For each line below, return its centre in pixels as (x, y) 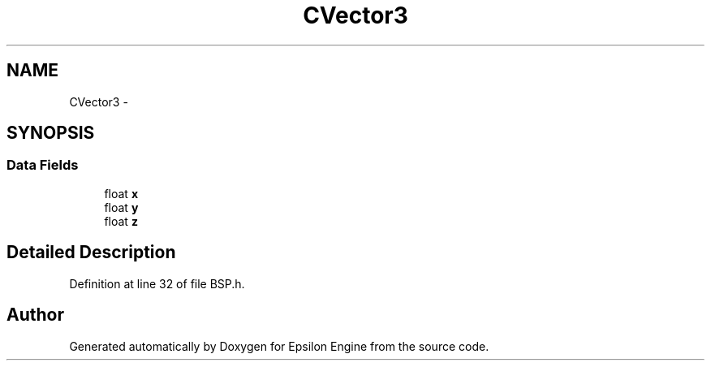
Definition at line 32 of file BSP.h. (157, 283)
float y (121, 207)
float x (121, 193)
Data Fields (43, 165)
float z (121, 221)
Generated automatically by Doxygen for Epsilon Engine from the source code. (279, 346)
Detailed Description (91, 253)
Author (35, 315)
